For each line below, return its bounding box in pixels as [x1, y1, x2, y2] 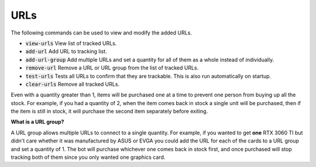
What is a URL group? [11, 119, 64, 126]
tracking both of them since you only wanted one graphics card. [11, 154, 166, 161]
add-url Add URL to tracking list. [25, 48, 108, 55]
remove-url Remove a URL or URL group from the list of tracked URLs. [25, 64, 199, 71]
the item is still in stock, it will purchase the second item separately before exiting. [11, 108, 208, 115]
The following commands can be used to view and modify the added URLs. [11, 29, 193, 36]
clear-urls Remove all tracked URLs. [25, 81, 120, 88]
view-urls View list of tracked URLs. [25, 40, 117, 47]
